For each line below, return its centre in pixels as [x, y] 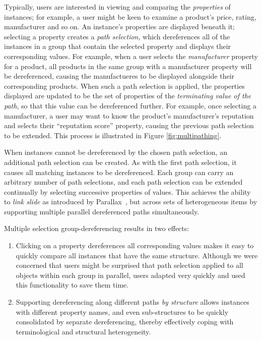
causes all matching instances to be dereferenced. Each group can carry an [119, 172]
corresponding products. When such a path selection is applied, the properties [124, 86]
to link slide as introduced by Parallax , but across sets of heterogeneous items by [131, 202]
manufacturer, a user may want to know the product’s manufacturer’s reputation [129, 115]
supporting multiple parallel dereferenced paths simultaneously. [102, 211]
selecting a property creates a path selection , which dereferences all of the [117, 36]
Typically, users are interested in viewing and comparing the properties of [117, 7]
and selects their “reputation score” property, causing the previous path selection [129, 125]
